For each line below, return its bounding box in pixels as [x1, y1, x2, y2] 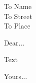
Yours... [4, 70, 27, 81]
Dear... [4, 37, 25, 47]
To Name [4, 1, 32, 11]
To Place [4, 20, 31, 31]
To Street [4, 10, 33, 21]
